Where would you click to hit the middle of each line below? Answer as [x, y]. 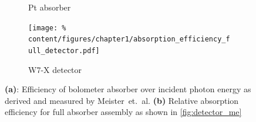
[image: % [47, 28]
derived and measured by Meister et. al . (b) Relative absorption [122, 100]
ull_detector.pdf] [64, 50]
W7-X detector [55, 69]
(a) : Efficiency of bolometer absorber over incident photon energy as [128, 89]
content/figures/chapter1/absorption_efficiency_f [129, 39]
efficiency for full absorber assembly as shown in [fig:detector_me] [123, 112]
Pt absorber [50, 7]
